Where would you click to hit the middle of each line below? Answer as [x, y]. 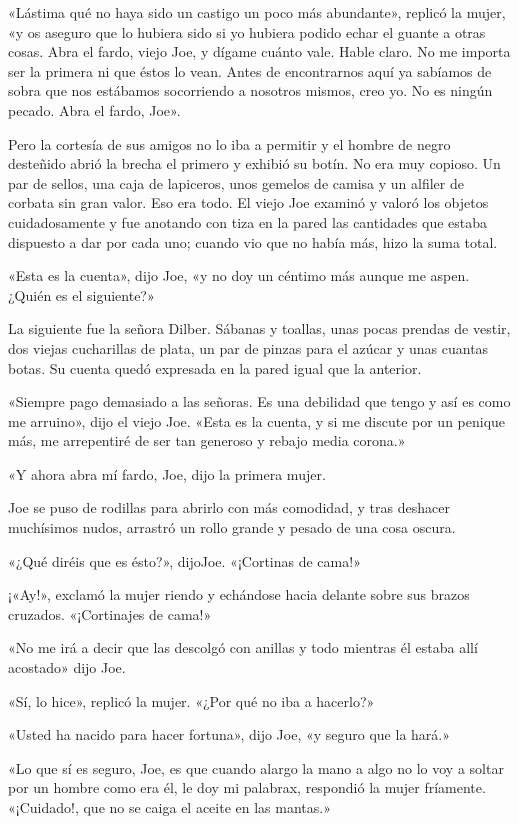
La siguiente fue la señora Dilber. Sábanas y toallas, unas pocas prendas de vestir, [259, 328]
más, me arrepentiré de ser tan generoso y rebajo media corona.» [207, 440]
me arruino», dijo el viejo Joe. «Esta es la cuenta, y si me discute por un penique [257, 420]
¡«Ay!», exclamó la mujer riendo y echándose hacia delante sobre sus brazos [239, 594]
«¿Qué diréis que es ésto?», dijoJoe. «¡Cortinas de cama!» [184, 560]
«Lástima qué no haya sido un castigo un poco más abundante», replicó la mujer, [257, 12]
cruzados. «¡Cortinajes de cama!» [110, 613]
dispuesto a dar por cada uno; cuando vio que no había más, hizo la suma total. [253, 241]
